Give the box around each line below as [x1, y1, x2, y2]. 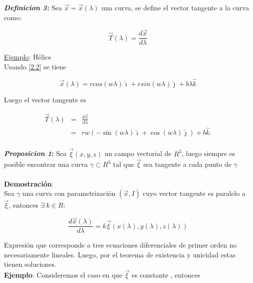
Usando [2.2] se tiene [4, 62, 66, 72]
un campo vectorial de [104, 148, 172, 158]
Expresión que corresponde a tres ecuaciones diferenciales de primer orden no [4, 240, 237, 250]
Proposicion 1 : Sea [4, 148, 67, 158]
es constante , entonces [131, 270, 200, 280]
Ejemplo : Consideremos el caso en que [4, 270, 123, 280]
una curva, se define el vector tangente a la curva [101, 2, 249, 12]
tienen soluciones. [4, 259, 57, 269]
